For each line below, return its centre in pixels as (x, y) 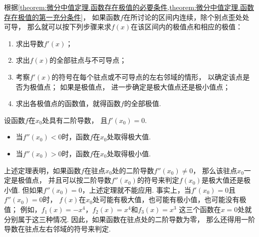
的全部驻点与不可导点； (88, 60)
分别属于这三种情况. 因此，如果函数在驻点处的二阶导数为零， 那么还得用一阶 (130, 219)
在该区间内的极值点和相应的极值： (187, 27)
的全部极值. (142, 103)
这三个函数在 (200, 209)
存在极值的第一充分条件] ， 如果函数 (62, 17)
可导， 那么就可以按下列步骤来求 (58, 27)
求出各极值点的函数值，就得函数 (68, 103)
